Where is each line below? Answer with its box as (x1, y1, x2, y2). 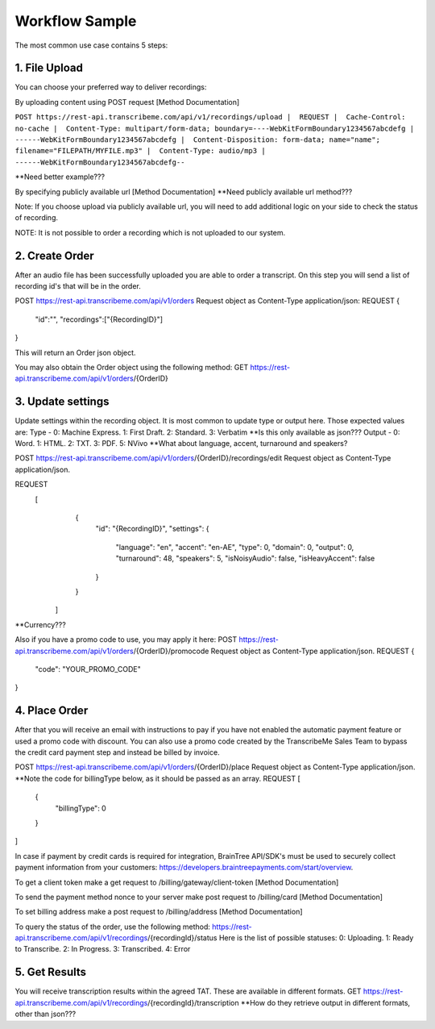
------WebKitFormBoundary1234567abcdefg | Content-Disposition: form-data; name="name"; (14, 135, 380, 144)
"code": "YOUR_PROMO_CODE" (35, 664, 141, 673)
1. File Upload (14, 61, 84, 75)
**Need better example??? (14, 172, 105, 181)
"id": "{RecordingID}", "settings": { (95, 524, 209, 534)
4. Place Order (14, 704, 89, 718)
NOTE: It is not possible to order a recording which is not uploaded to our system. (14, 227, 286, 237)
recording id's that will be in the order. (14, 281, 141, 291)
